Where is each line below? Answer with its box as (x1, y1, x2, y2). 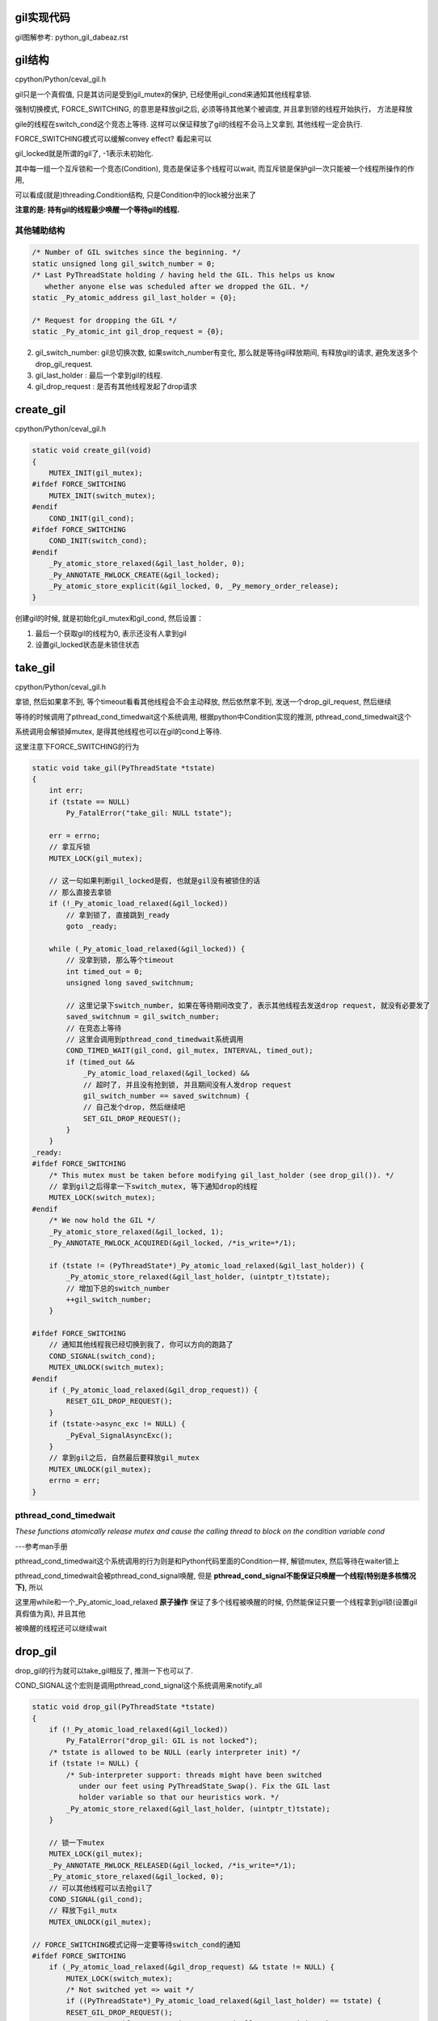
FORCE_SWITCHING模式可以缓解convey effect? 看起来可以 (15, 133, 212, 143)
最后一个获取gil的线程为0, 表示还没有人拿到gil (35, 628, 187, 638)
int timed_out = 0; (65, 967, 143, 976)
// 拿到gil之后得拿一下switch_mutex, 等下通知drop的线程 (48, 1182, 258, 1192)
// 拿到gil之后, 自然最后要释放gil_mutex (48, 1454, 200, 1462)
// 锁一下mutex (48, 1838, 105, 1847)
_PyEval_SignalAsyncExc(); (65, 1431, 173, 1440)
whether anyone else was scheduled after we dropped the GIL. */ (44, 281, 310, 291)
